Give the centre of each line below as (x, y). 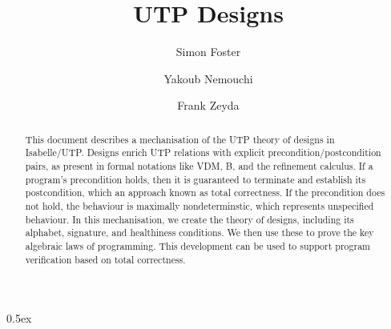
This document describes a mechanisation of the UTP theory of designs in (180, 139)
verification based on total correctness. (105, 259)
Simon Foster (208, 52)
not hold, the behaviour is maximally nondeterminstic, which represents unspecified (200, 205)
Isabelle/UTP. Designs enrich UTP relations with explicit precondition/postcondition (203, 152)
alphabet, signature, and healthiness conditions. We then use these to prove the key (200, 233)
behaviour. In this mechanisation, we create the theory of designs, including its (189, 219)
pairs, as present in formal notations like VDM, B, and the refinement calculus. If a (199, 166)
